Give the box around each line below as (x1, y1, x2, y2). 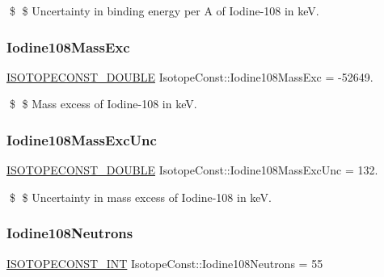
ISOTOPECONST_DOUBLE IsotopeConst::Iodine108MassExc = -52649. (6, 68, 373, 85)
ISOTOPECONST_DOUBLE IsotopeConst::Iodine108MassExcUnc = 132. (6, 162, 378, 178)
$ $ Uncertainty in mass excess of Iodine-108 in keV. (9, 188, 272, 205)
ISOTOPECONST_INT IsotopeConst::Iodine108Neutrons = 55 (6, 254, 323, 271)
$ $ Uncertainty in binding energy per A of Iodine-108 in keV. (9, 2, 319, 19)
